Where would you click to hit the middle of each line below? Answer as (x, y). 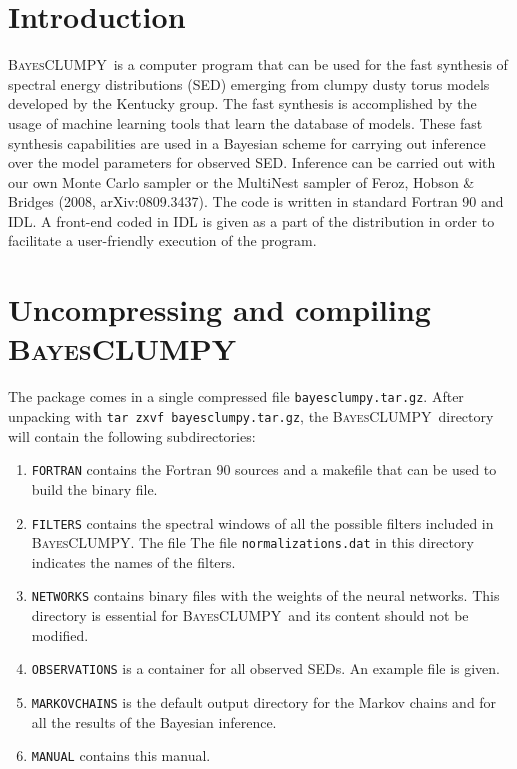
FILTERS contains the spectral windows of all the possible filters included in (262, 522)
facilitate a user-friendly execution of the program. (162, 240)
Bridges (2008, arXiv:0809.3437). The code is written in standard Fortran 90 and (256, 201)
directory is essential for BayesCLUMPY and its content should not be (250, 615)
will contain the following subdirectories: (132, 435)
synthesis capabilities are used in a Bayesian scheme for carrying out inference (247, 142)
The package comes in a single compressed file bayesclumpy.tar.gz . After (236, 396)
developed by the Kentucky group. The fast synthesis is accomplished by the (242, 103)
